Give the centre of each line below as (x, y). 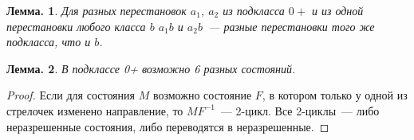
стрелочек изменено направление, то (95, 110)
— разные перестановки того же (292, 26)
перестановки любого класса (76, 26)
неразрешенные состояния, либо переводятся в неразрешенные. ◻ (168, 126)
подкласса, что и (49, 42)
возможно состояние (202, 95)
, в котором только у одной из (335, 95)
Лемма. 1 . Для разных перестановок (97, 10)
